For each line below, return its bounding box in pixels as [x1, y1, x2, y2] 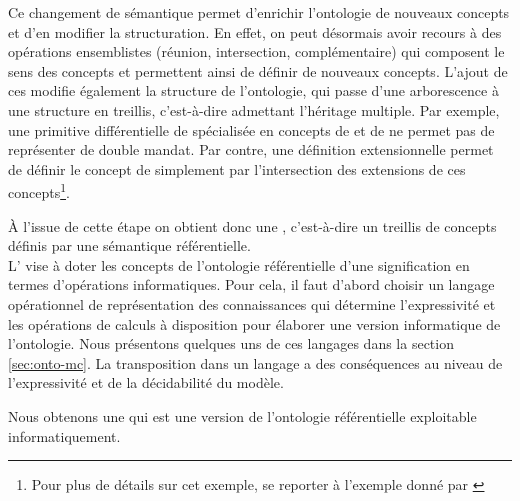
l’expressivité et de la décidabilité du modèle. [8, 372, 284, 393]
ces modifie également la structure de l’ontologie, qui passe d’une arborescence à [8, 80, 499, 101]
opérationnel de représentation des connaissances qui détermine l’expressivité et [8, 293, 496, 314]
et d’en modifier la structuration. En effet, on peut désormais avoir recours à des [8, 21, 502, 42]
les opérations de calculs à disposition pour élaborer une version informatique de [8, 313, 501, 334]
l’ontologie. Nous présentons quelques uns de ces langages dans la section [8, 333, 454, 354]
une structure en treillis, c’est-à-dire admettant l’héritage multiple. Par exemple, [8, 99, 500, 120]
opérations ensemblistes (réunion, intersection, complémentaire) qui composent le [8, 41, 505, 62]
